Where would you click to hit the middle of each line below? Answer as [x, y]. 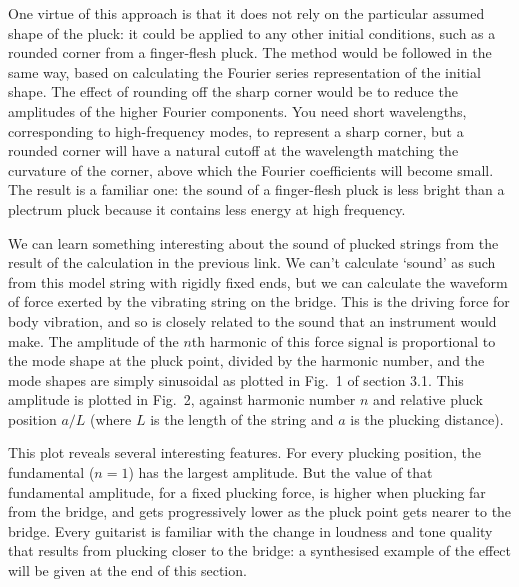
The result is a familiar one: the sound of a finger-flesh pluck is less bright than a [256, 189]
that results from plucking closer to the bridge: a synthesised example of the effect [260, 550]
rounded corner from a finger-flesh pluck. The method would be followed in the [250, 52]
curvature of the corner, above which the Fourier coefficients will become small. [251, 169]
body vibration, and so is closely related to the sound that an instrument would [252, 320]
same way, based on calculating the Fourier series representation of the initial [244, 71]
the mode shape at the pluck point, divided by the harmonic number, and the [246, 360]
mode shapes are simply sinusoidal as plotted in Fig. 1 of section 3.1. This [236, 379]
